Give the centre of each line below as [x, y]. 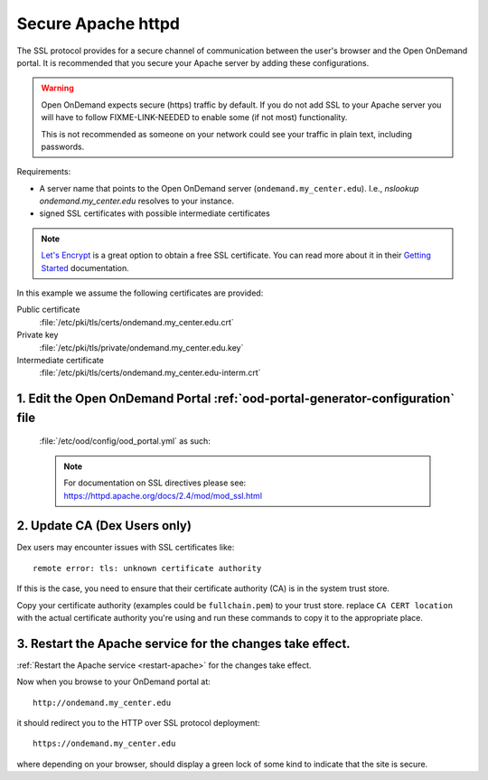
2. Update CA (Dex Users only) [104, 526]
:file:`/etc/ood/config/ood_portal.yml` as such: [125, 441]
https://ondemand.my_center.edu [104, 744]
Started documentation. [85, 268]
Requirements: [44, 172]
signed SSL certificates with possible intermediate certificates [155, 213]
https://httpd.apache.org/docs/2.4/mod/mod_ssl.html [163, 495]
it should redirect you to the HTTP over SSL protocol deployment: [138, 723]
